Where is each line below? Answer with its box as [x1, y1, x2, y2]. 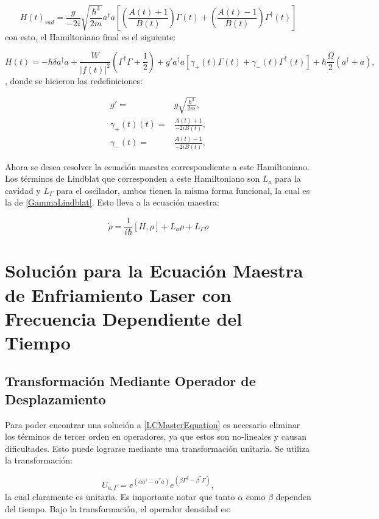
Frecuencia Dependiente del [5, 306, 243, 331]
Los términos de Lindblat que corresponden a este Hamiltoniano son [5, 172, 260, 185]
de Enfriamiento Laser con [5, 282, 232, 307]
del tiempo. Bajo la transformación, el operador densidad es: [5, 502, 231, 515]
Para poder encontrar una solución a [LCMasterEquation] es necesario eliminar [5, 418, 300, 431]
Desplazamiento [5, 389, 106, 408]
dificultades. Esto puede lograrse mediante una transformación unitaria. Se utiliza [5, 442, 310, 454]
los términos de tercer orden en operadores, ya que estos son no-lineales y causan [5, 430, 307, 443]
